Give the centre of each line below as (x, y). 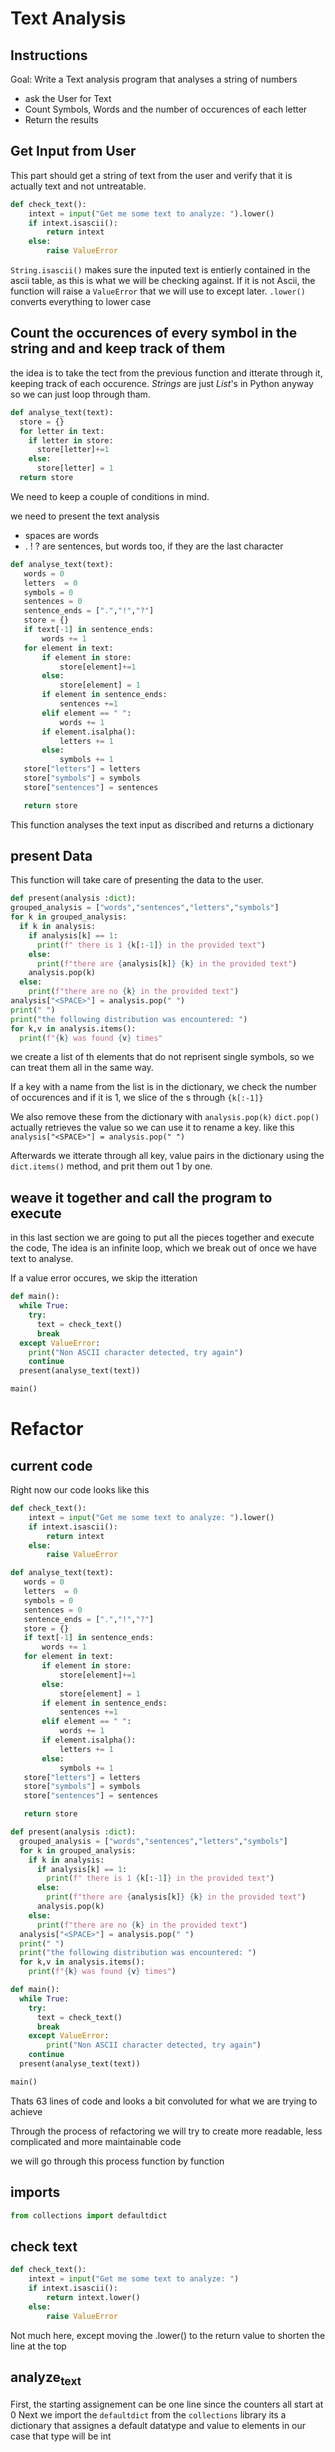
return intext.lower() (93, 2297)
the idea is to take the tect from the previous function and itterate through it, (166, 373)
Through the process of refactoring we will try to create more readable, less (166, 2131)
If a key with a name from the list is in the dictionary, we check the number (163, 1087)
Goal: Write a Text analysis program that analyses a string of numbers (154, 79)
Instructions (49, 55)
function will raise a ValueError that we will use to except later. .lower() (158, 291)
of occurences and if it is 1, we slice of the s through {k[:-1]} (137, 1098)
